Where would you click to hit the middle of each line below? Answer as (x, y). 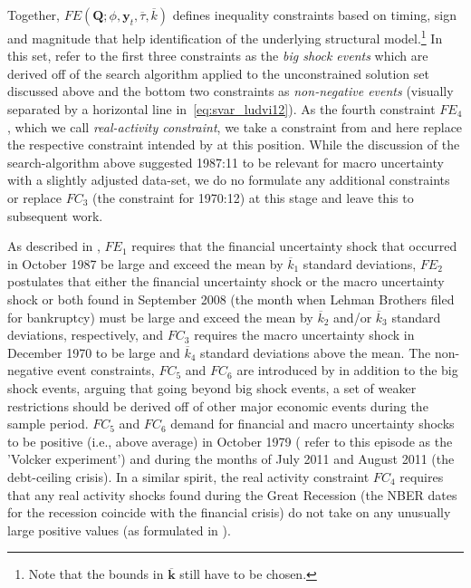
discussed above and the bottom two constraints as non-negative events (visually (231, 91)
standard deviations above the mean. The (316, 352)
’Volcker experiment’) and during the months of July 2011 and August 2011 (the (231, 459)
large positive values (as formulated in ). (119, 530)
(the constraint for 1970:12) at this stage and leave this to (253, 198)
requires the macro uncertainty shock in (304, 335)
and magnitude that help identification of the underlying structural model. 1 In (225, 37)
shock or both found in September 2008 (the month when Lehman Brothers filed (231, 299)
